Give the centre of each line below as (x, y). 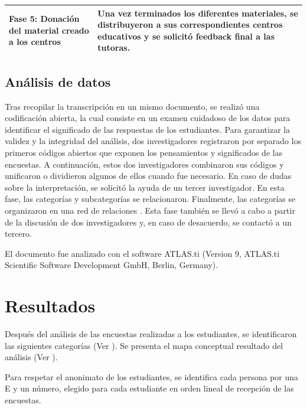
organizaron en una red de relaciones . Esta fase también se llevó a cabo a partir (150, 210)
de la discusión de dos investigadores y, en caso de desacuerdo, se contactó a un (148, 222)
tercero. (18, 234)
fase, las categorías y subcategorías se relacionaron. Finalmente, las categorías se (150, 199)
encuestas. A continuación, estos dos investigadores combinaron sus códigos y (144, 164)
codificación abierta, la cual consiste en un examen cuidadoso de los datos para (148, 118)
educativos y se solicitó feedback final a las (186, 36)
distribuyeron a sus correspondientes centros (190, 25)
